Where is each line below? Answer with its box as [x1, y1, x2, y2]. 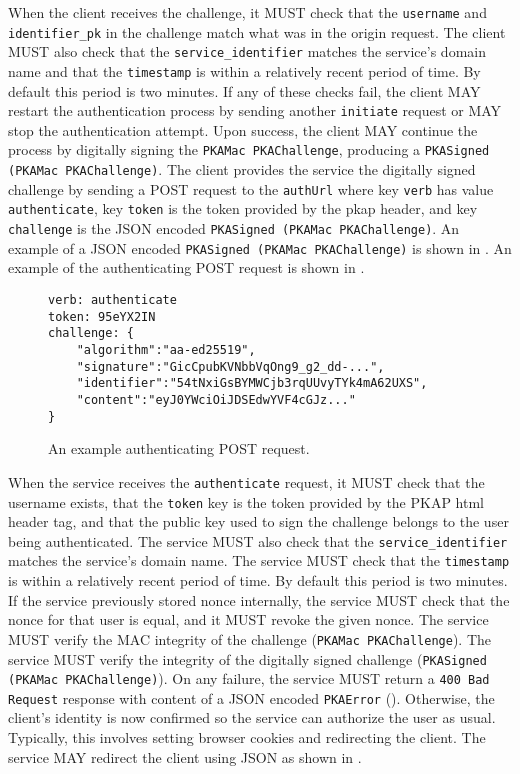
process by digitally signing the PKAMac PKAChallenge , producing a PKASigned [8, 139, 490, 160]
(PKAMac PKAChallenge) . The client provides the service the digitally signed [8, 159, 476, 180]
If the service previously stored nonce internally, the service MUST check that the [8, 589, 510, 610]
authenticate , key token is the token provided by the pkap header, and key [8, 198, 478, 219]
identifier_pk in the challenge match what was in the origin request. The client [8, 21, 506, 42]
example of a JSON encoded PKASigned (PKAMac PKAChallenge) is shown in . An [8, 237, 512, 258]
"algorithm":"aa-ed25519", [76, 342, 256, 357]
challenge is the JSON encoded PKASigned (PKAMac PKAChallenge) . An [8, 218, 460, 239]
